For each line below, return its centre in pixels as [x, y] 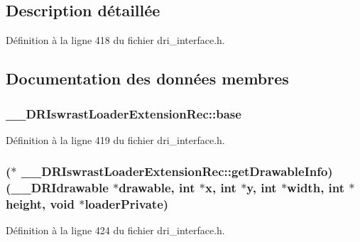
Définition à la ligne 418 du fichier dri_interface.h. [115, 40]
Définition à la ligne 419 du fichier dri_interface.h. [115, 139]
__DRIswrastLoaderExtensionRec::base [124, 113]
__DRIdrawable [60, 188]
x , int [220, 188]
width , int [316, 188]
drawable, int [157, 188]
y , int [262, 188]
